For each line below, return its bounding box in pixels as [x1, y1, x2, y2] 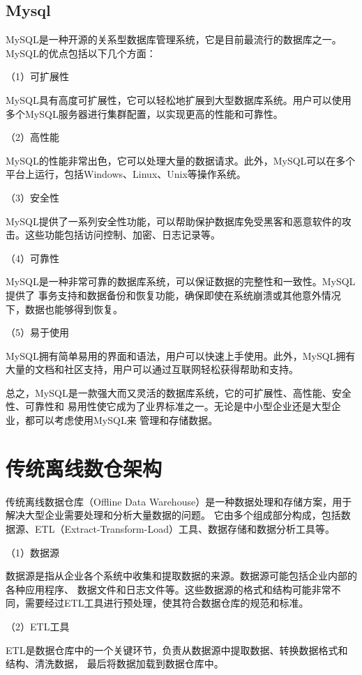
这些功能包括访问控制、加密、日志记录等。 [24, 227, 220, 242]
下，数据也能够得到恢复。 [6, 301, 123, 316]
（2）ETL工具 [6, 619, 70, 633]
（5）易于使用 [6, 325, 69, 340]
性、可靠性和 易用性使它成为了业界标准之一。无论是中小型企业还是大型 [6, 399, 331, 414]
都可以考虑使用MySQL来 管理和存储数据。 [24, 413, 218, 427]
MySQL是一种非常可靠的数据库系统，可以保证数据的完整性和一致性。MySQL [6, 274, 356, 289]
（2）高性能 [6, 130, 59, 144]
